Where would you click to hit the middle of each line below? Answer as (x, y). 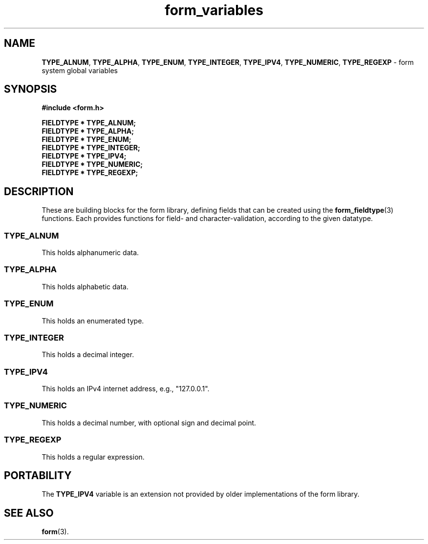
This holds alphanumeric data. (90, 253)
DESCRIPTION (39, 191)
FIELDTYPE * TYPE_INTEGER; (91, 148)
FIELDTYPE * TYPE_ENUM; (86, 140)
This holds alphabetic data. (85, 286)
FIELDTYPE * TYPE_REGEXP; (90, 173)
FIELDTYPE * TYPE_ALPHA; (88, 131)
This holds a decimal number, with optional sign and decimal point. (149, 423)
